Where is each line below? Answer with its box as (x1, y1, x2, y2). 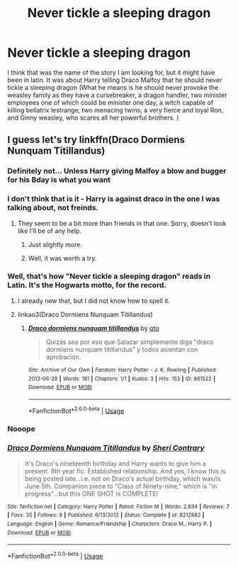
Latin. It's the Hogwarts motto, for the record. (7, 280, 166, 290)
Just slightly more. (28, 240, 83, 248)
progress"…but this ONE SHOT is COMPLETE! (24, 489, 159, 498)
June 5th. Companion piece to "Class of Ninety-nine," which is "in (24, 481, 217, 490)
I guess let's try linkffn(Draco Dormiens (7, 134, 186, 146)
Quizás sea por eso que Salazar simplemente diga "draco (45, 338, 214, 346)
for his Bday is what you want (7, 175, 111, 185)
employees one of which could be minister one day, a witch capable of (7, 98, 214, 107)
